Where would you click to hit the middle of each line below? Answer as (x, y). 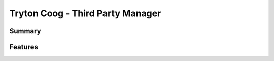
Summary (25, 31)
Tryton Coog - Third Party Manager (85, 13)
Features (24, 47)
